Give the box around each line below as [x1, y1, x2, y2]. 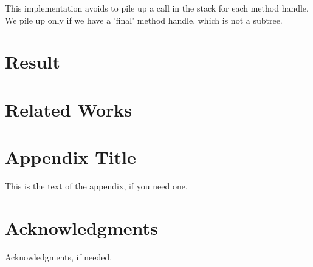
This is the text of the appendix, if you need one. [5, 180, 188, 192]
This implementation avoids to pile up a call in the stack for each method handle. [5, 2, 309, 14]
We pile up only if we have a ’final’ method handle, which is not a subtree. [5, 13, 283, 26]
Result [5, 49, 60, 74]
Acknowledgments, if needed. [5, 250, 112, 263]
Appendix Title [5, 144, 136, 169]
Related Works [5, 96, 132, 121]
